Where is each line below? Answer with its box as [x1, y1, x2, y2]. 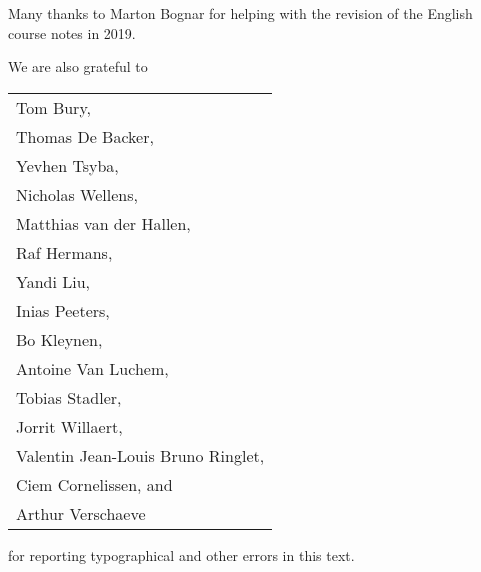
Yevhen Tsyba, [16, 153, 119, 177]
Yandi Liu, [16, 269, 91, 293]
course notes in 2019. [8, 22, 136, 43]
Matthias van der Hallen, [16, 211, 191, 235]
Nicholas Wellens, [16, 182, 138, 206]
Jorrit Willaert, [16, 414, 123, 438]
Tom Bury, [16, 95, 91, 119]
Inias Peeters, [16, 298, 110, 322]
